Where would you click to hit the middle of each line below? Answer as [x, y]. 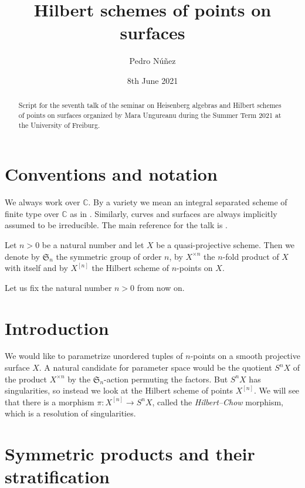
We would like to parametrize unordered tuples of [94, 356]
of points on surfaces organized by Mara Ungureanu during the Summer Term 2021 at [150, 115]
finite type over [32, 213]
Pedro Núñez [152, 61]
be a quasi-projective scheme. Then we [226, 244]
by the [79, 379]
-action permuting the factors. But [166, 379]
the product [26, 379]
